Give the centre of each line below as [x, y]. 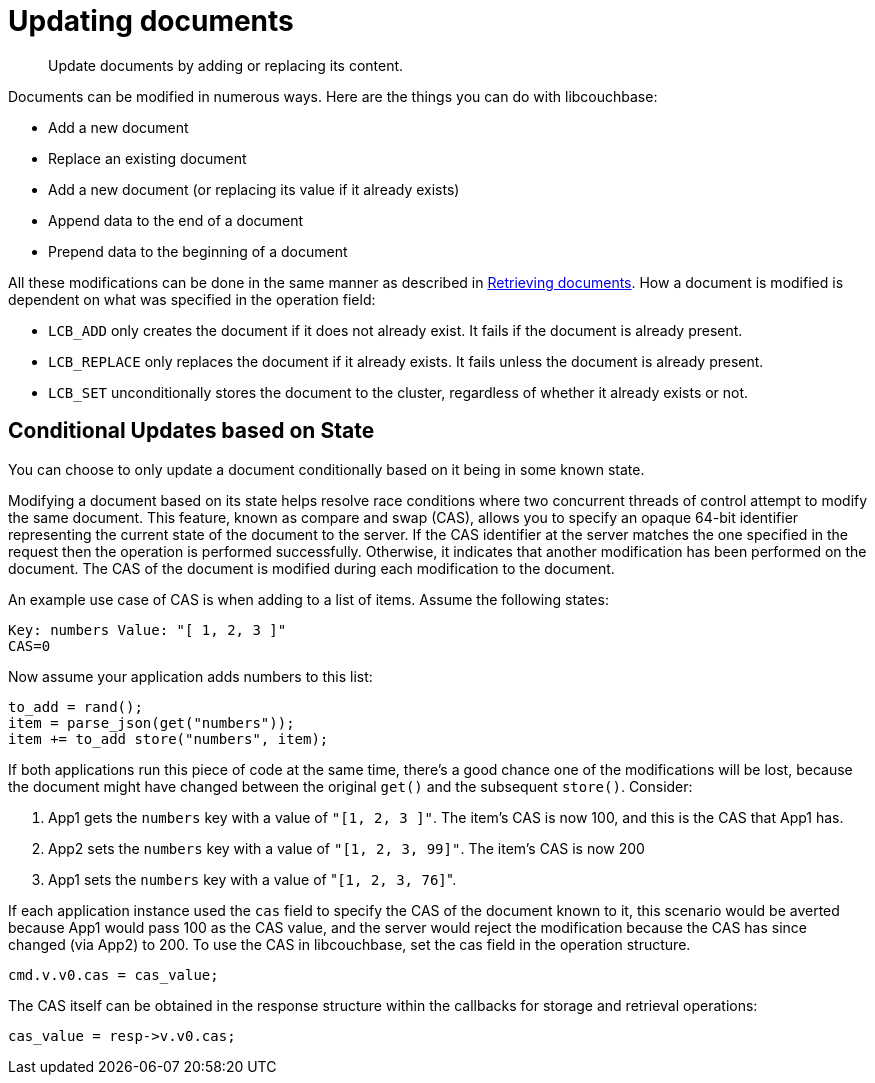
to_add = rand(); [75, 706]
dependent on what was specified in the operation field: [192, 299]
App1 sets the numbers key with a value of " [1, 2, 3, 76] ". [252, 879]
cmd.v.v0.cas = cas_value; [113, 974]
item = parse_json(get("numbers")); [151, 722]
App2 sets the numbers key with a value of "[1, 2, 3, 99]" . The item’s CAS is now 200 [346, 848]
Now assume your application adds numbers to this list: [190, 676]
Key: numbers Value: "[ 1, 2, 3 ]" [147, 629]
